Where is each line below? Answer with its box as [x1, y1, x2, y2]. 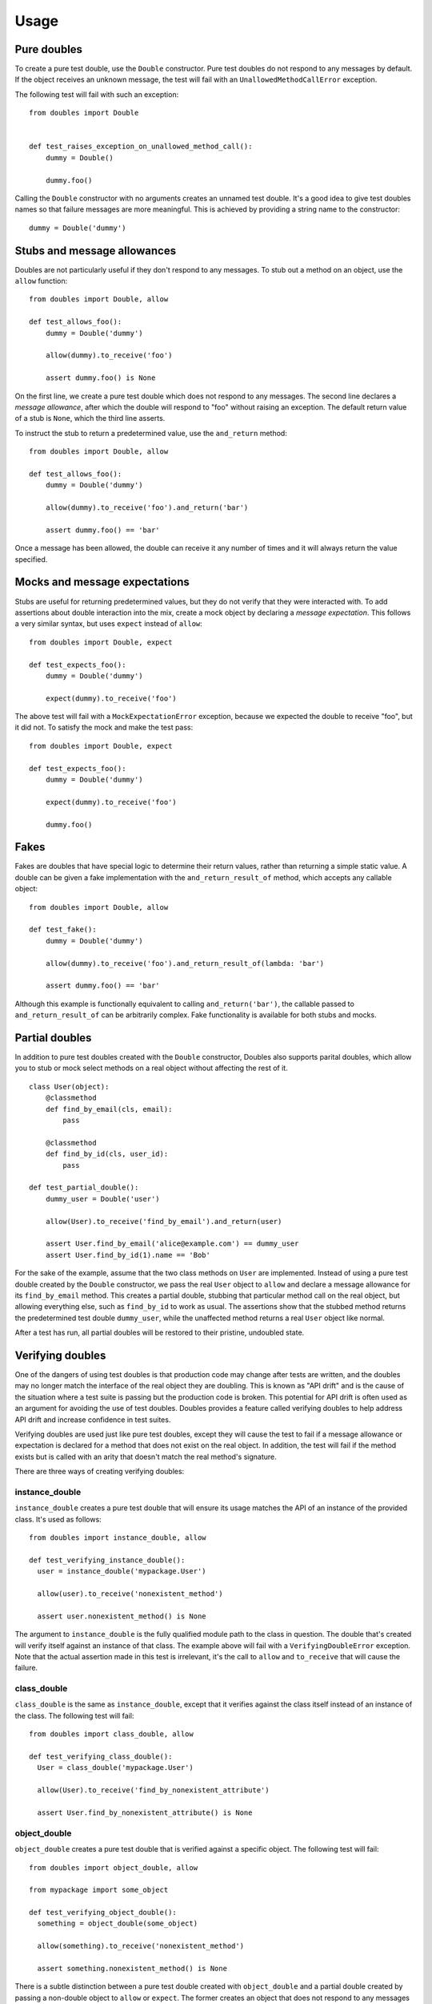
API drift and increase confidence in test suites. [14, 1415, 171, 1424]
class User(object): [29, 1082, 110, 1091]
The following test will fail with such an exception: [14, 89, 179, 99]
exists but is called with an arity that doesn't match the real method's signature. [14, 1452, 277, 1461]
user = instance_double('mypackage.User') [37, 1567, 207, 1576]
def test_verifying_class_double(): [29, 1752, 173, 1761]
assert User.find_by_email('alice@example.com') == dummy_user [45, 1239, 299, 1248]
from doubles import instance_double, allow [29, 1533, 207, 1542]
